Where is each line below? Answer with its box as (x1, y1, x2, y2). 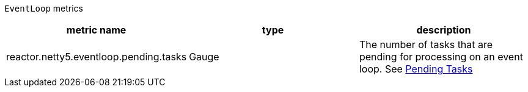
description (416, 24, 471, 36)
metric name (66, 24, 127, 36)
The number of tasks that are (359, 38, 493, 51)
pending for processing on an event (359, 51, 523, 63)
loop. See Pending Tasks (359, 63, 473, 75)
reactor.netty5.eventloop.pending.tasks (6, 51, 187, 63)
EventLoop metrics (4, 3, 83, 13)
